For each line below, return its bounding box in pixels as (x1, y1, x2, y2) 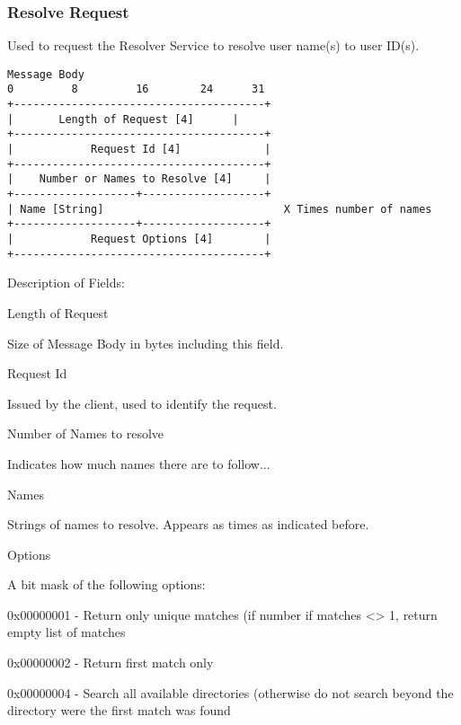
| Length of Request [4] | (7, 112, 239, 126)
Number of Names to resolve (7, 424, 164, 443)
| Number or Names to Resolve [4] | (7, 172, 271, 186)
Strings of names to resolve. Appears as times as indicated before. (7, 515, 369, 534)
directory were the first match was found (7, 701, 231, 720)
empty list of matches (7, 623, 126, 641)
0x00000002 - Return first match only (7, 653, 214, 672)
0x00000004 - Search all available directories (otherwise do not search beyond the (7, 683, 454, 702)
